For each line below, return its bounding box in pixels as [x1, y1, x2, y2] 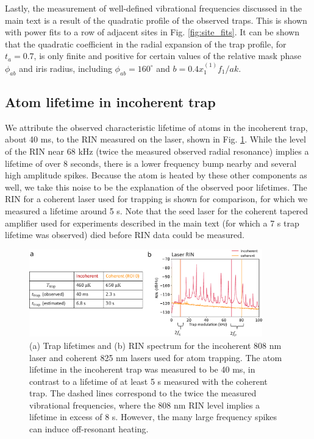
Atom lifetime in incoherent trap [5, 92, 216, 111]
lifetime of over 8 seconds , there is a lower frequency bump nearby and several [5, 156, 297, 169]
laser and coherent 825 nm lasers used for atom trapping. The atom [29, 351, 282, 363]
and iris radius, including [19, 61, 112, 74]
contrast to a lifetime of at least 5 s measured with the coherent [29, 374, 268, 387]
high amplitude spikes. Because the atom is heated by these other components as [5, 169, 307, 181]
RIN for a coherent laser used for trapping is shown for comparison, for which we [5, 192, 308, 205]
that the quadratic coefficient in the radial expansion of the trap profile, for [5, 37, 287, 50]
